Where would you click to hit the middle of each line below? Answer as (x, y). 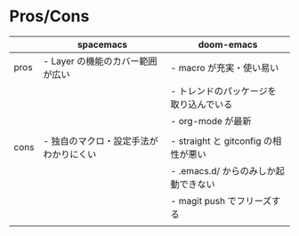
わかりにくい (70, 154)
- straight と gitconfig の (222, 141)
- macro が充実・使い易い (225, 67)
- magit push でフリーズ (221, 201)
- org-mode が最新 (211, 121)
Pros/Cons (49, 16)
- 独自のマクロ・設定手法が (101, 141)
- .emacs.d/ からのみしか (223, 170)
